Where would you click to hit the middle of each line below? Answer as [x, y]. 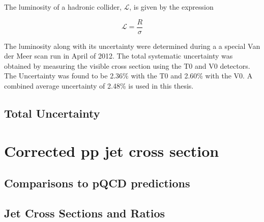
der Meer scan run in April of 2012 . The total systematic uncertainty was [119, 56]
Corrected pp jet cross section [112, 150]
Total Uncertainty [52, 113]
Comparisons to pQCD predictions [97, 183]
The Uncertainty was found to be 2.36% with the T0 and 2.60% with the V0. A [128, 76]
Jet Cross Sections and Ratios [85, 213]
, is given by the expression [171, 7]
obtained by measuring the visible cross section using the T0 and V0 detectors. [127, 65]
